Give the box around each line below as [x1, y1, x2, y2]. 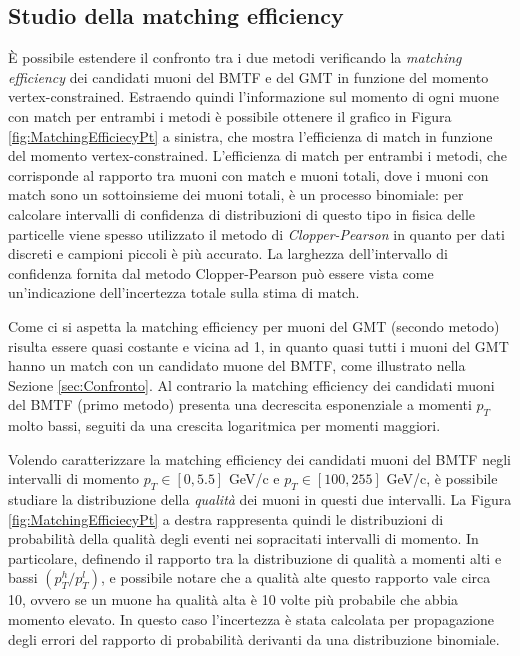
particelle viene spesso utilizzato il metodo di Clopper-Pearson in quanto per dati [8, 223, 505, 244]
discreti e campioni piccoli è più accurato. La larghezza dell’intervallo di [8, 243, 448, 264]
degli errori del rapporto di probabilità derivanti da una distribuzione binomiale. [8, 628, 500, 649]
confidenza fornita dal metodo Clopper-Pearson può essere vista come [8, 262, 434, 283]
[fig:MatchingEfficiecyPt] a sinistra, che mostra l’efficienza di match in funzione [8, 125, 493, 146]
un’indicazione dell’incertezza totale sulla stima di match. [8, 282, 360, 303]
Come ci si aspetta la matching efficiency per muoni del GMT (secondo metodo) [8, 315, 500, 336]
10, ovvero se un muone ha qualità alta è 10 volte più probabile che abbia [8, 589, 459, 610]
